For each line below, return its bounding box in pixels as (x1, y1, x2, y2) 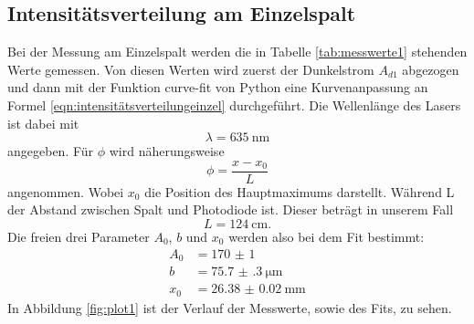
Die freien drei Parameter (7, 227, 150, 246)
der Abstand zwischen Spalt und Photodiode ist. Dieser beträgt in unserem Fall (7, 200, 454, 219)
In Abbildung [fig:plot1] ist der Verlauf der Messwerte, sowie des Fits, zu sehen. (7, 298, 452, 317)
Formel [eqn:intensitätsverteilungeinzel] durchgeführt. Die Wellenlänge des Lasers (7, 95, 461, 114)
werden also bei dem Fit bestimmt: (228, 227, 425, 246)
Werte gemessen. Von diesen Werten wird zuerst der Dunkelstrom (7, 59, 374, 78)
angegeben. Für (7, 141, 94, 161)
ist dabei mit (7, 113, 79, 132)
